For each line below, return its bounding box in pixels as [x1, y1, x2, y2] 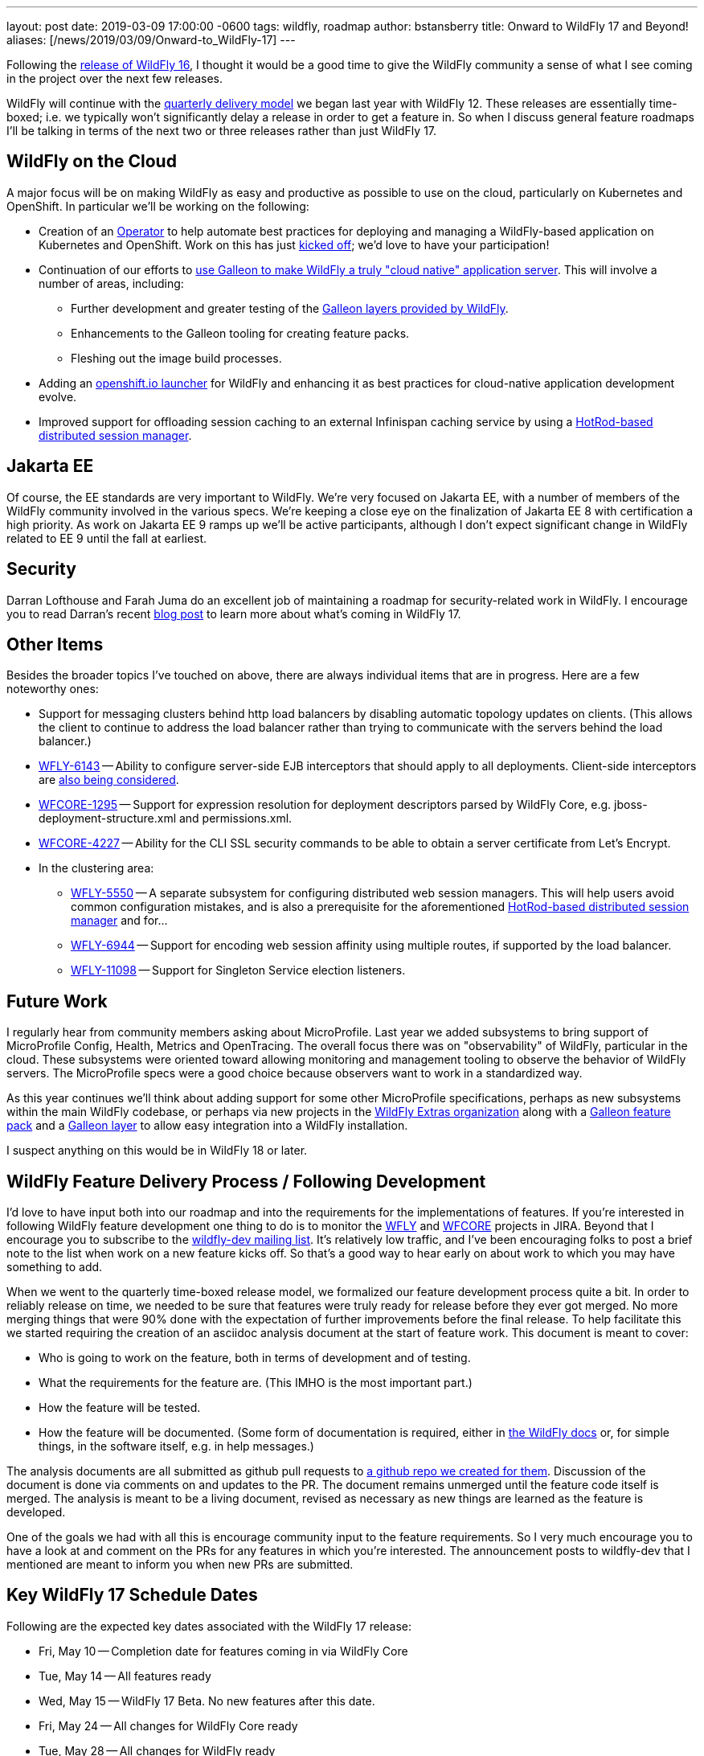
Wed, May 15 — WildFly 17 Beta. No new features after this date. [39, 1693, 375, 1708]
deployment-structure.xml [39, 811, 177, 826]
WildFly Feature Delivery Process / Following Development [6, 1171, 486, 1192]
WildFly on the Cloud [6, 151, 177, 172]
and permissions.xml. [178, 811, 293, 826]
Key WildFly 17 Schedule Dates [6, 1585, 258, 1606]
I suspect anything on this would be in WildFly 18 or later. [6, 1143, 308, 1158]
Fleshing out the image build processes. [71, 351, 282, 365]
